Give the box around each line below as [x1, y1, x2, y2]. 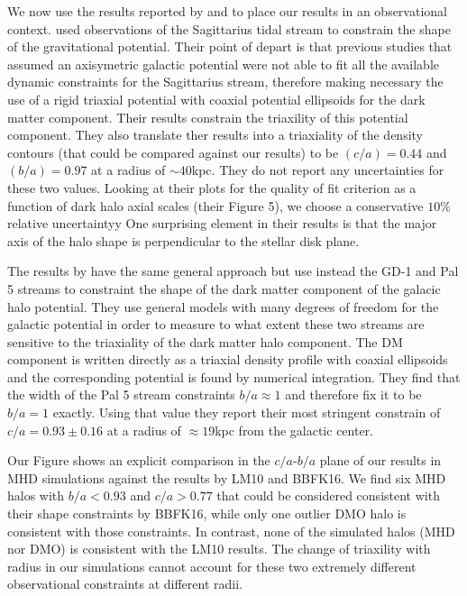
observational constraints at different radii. [7, 574, 243, 593]
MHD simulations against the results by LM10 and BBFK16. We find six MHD [7, 468, 446, 487]
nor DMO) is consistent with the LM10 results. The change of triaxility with [7, 539, 431, 558]
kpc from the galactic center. [215, 420, 373, 439]
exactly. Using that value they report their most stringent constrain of [52, 403, 441, 422]
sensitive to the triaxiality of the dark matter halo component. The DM [7, 332, 403, 351]
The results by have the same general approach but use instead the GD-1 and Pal [7, 261, 459, 280]
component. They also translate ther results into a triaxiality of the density [7, 125, 423, 144]
